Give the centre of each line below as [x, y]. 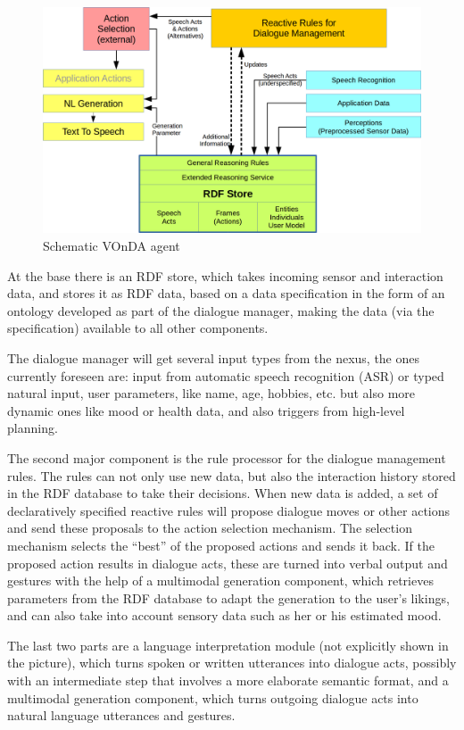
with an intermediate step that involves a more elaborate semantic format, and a [228, 680]
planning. [33, 428]
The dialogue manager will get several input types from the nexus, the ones [214, 357]
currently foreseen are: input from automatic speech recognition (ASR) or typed [226, 375]
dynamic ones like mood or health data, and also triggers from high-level [206, 410]
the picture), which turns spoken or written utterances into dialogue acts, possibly [232, 663]
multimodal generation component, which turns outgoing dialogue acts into [213, 697]
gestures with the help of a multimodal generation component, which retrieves [220, 581]
